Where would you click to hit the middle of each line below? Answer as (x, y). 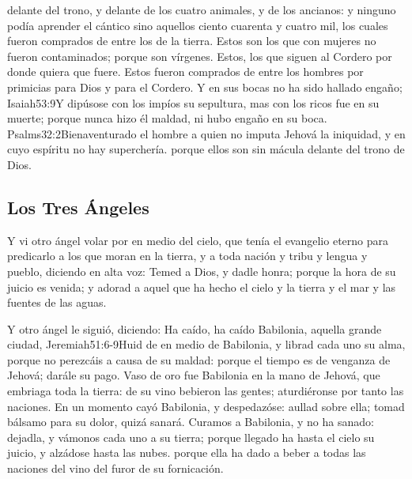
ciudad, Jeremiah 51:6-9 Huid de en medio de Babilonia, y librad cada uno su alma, (206, 344)
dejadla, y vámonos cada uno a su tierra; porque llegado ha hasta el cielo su (191, 437)
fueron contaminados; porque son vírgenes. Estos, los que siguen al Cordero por (200, 56)
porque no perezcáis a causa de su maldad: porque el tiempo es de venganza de (199, 359)
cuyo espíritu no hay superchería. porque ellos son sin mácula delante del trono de (206, 149)
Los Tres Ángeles (78, 207)
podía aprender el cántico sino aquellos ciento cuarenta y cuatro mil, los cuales (198, 25)
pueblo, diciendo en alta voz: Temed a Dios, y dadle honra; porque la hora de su (202, 271)
